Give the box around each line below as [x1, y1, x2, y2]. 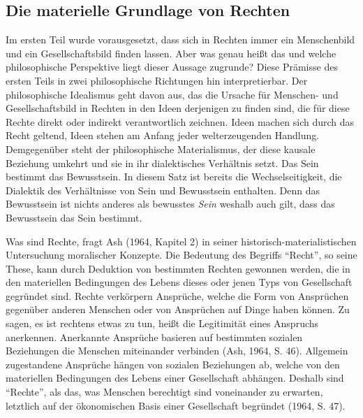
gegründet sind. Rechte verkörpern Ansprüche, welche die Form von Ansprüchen [6, 288, 349, 303]
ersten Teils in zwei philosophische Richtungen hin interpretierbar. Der [6, 73, 308, 87]
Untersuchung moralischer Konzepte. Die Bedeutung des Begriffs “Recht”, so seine [6, 247, 357, 262]
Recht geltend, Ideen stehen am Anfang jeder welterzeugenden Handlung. [6, 128, 320, 143]
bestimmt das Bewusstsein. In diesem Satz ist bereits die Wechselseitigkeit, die [6, 169, 342, 184]
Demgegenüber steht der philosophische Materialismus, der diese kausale [6, 141, 316, 156]
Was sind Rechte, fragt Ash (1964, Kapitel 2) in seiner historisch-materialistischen [6, 233, 357, 248]
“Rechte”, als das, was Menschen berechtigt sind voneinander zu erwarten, [6, 384, 323, 399]
